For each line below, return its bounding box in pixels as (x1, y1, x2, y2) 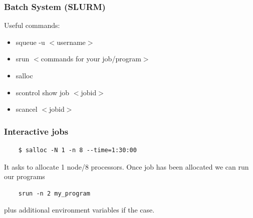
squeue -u (16, 36, 45, 47)
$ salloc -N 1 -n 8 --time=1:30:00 (18, 147, 137, 154)
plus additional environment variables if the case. (4, 205, 155, 215)
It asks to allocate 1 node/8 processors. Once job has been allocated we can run (4, 161, 249, 172)
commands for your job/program (41, 53, 141, 64)
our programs (4, 171, 45, 182)
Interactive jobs (4, 125, 69, 137)
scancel (16, 104, 38, 114)
